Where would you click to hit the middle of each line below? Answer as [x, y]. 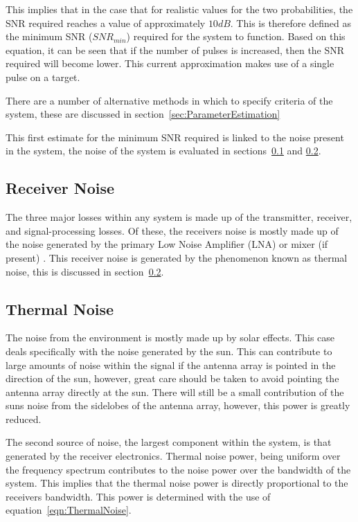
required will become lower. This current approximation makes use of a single [170, 63]
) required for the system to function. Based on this [236, 36]
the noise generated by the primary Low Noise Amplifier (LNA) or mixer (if [167, 244]
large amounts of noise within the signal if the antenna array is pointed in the [171, 364]
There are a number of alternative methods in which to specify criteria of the [169, 100]
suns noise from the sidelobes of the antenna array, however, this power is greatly [178, 405]
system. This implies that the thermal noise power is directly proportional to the [177, 483]
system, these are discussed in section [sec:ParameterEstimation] [143, 114]
